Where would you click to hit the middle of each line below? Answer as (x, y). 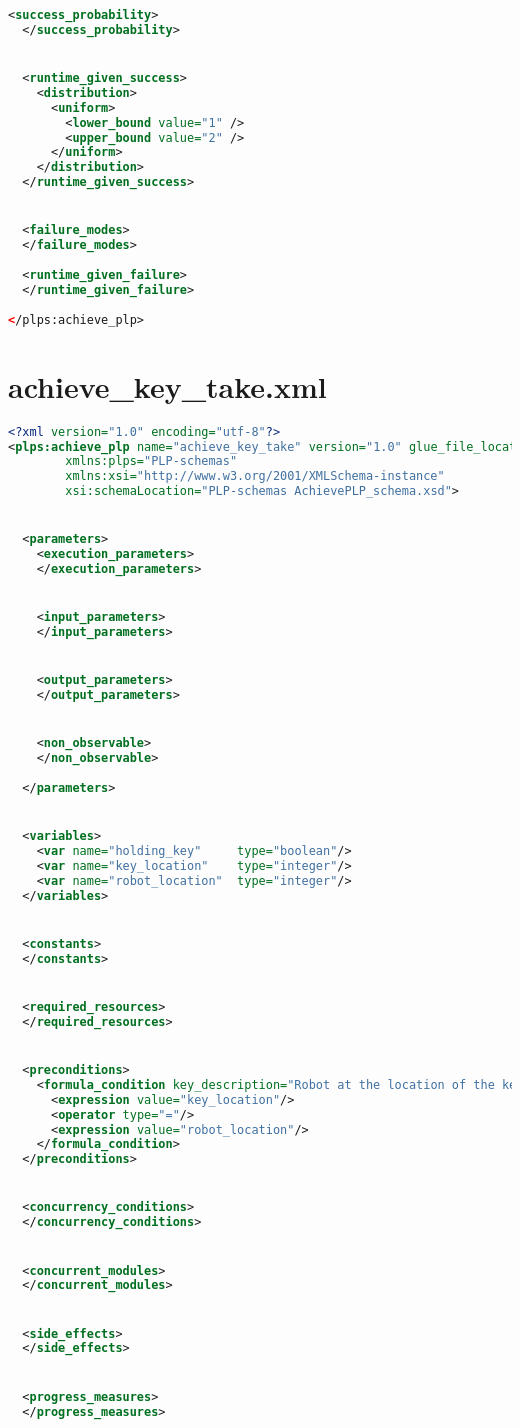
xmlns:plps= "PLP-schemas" (151, 461)
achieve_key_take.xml (167, 385)
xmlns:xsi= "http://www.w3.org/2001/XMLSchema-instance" (255, 476)
